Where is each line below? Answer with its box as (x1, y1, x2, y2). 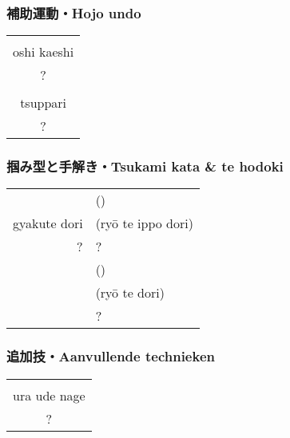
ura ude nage (13, 385, 85, 404)
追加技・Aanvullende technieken (6, 346, 215, 366)
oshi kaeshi (13, 42, 74, 61)
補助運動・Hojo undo (6, 2, 141, 22)
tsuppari (20, 93, 67, 112)
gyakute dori (13, 214, 83, 233)
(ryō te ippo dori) (95, 214, 193, 233)
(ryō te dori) (95, 283, 165, 302)
